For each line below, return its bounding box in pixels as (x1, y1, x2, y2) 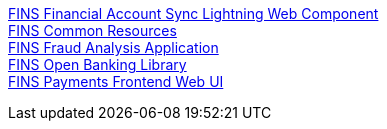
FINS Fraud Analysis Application (8, 39, 219, 56)
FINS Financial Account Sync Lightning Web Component (8, 5, 379, 22)
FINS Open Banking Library (8, 56, 187, 73)
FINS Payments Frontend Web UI (8, 73, 224, 90)
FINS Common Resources (8, 22, 177, 39)
